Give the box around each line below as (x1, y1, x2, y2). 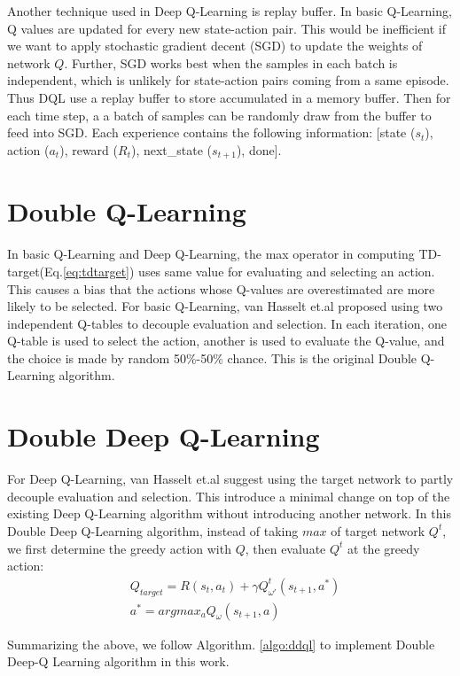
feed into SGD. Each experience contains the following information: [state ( (7, 123, 416, 142)
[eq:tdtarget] (62, 261, 129, 280)
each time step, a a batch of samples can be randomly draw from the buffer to (7, 105, 432, 124)
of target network (331, 521, 425, 540)
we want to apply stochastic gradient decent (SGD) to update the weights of (7, 36, 423, 55)
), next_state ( (130, 140, 213, 159)
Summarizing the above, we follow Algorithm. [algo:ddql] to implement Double (7, 634, 435, 653)
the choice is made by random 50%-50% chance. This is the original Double (7, 348, 417, 367)
